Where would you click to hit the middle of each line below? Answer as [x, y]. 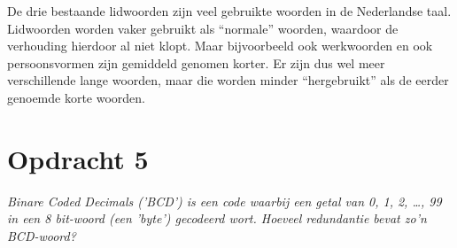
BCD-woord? [42, 235]
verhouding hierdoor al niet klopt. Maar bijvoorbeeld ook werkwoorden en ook [220, 46]
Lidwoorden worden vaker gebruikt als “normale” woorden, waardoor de [203, 28]
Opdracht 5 [78, 158]
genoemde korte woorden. [77, 97]
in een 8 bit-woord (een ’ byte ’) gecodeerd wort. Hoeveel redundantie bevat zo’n [217, 218]
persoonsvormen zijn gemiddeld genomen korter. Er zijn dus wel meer [196, 62]
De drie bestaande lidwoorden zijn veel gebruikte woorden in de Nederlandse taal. [229, 11]
